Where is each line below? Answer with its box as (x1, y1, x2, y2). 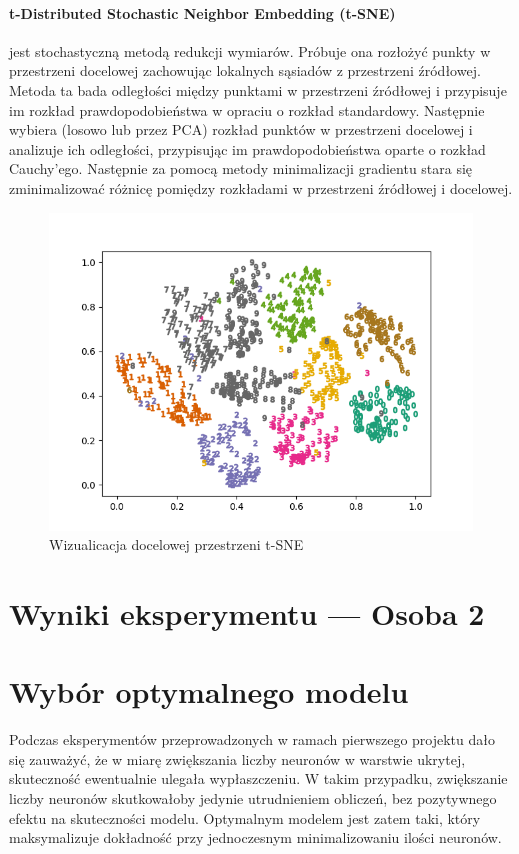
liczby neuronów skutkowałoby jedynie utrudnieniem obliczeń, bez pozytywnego (9, 788, 497, 809)
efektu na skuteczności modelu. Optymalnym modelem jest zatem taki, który (9, 807, 481, 828)
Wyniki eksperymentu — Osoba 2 (9, 592, 485, 633)
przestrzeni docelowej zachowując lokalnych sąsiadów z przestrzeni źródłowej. (9, 60, 481, 81)
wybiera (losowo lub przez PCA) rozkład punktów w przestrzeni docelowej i (9, 119, 473, 140)
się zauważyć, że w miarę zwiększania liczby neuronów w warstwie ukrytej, (9, 748, 466, 769)
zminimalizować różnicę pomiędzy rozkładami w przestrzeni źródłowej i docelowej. (9, 177, 513, 198)
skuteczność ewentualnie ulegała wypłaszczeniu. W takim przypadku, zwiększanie (9, 768, 508, 789)
